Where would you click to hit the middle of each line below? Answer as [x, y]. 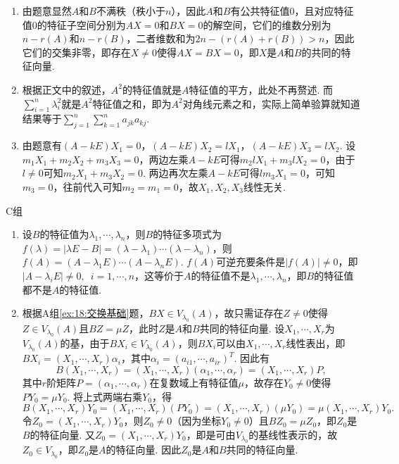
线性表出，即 [316, 343]
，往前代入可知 [88, 186]
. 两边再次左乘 [175, 173]
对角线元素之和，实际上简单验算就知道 [271, 103]
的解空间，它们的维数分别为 [267, 24]
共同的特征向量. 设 [242, 328]
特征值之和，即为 [132, 103]
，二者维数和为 [161, 38]
